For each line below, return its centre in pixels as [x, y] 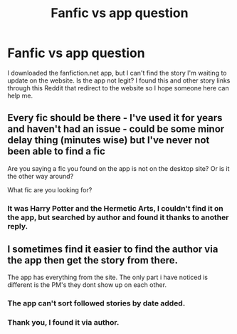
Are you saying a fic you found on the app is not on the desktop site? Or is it [118, 168]
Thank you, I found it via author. [63, 323]
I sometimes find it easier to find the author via [113, 250]
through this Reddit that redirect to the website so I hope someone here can [118, 88]
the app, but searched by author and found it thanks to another [118, 217]
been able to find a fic [56, 151]
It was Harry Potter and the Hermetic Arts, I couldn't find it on [116, 208]
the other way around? [41, 176]
